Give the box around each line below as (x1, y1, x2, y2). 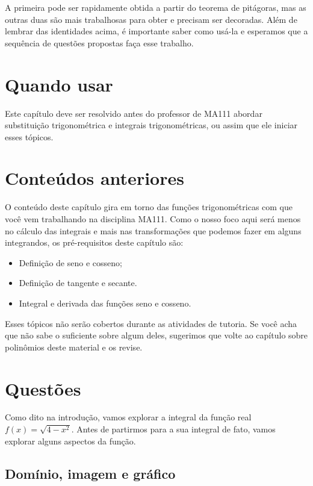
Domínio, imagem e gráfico (5, 464, 176, 482)
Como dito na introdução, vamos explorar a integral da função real (5, 411, 252, 423)
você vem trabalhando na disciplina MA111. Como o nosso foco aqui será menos (5, 213, 301, 225)
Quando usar (5, 72, 113, 96)
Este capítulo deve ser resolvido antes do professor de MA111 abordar (5, 107, 262, 119)
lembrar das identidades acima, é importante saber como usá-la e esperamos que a (5, 25, 308, 37)
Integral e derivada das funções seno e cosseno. (19, 296, 191, 309)
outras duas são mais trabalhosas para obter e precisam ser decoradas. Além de (5, 13, 297, 25)
